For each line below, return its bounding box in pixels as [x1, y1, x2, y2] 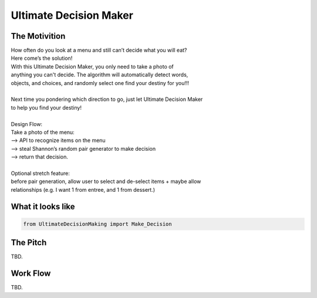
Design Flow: [11, 120, 43, 127]
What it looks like [11, 201, 76, 211]
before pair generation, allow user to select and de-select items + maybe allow [11, 178, 201, 185]
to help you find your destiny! [11, 104, 82, 111]
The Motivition [11, 31, 66, 41]
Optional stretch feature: [11, 170, 70, 177]
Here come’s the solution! [11, 55, 73, 62]
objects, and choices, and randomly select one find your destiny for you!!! [11, 79, 190, 86]
